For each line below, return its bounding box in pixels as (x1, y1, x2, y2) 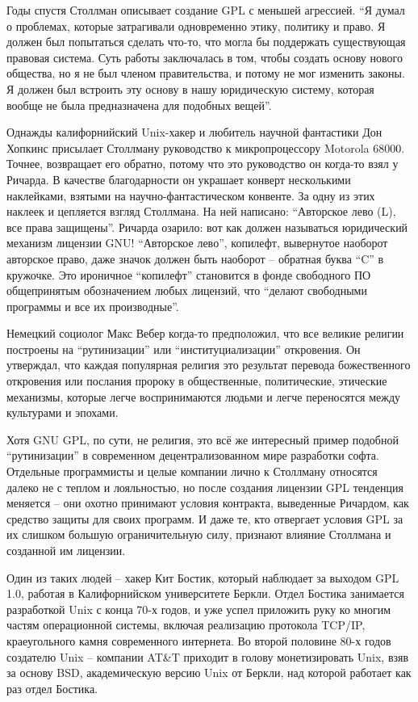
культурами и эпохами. (6, 404, 119, 421)
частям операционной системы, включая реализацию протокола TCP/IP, (6, 616, 366, 633)
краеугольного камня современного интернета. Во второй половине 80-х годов (6, 632, 391, 649)
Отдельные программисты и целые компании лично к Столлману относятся (6, 463, 378, 480)
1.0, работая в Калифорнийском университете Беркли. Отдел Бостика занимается (6, 585, 404, 602)
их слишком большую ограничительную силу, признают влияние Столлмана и (6, 526, 391, 543)
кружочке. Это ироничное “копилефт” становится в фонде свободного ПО (6, 266, 371, 283)
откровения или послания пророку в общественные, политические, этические (6, 372, 387, 389)
